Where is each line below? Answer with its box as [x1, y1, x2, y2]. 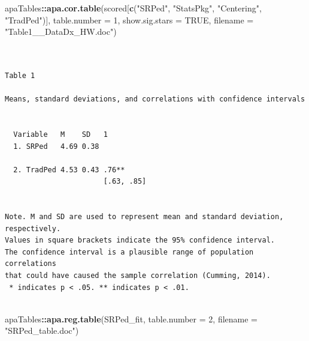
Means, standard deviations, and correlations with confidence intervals [5, 95, 305, 104]
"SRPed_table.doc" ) [5, 324, 79, 337]
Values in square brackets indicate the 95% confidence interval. [5, 236, 275, 245]
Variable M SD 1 [13, 130, 108, 139]
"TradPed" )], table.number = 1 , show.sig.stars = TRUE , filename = [5, 13, 254, 26]
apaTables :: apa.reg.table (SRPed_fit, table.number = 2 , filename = [5, 312, 257, 325]
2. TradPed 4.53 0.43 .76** [13, 165, 125, 174]
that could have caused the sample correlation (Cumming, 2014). [5, 271, 271, 280]
